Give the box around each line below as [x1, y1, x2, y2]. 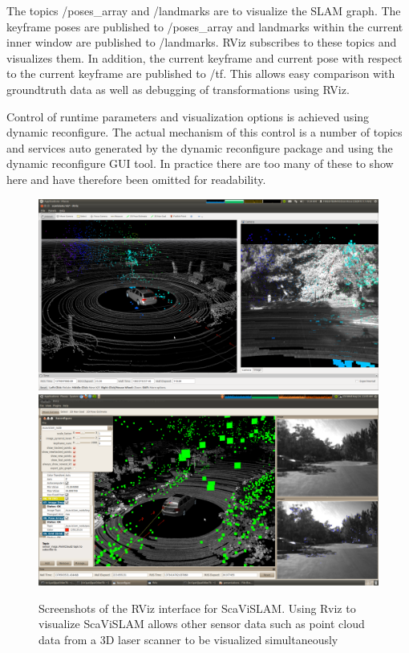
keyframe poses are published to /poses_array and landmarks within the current [6, 18, 403, 35]
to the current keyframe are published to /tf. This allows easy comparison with [6, 65, 395, 82]
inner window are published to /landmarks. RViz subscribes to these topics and [6, 34, 397, 51]
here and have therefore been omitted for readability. [6, 170, 266, 187]
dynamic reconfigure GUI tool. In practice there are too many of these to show [6, 155, 394, 172]
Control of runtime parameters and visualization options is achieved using [6, 108, 370, 124]
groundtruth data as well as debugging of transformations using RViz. [6, 80, 350, 97]
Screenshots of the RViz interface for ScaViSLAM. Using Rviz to [38, 599, 356, 616]
